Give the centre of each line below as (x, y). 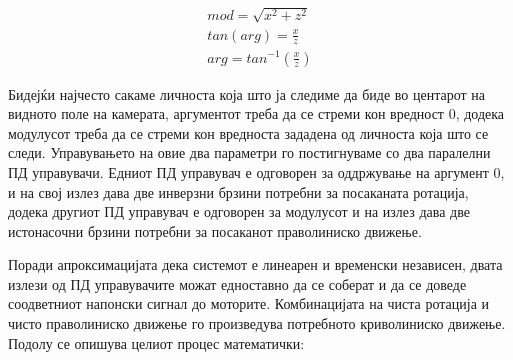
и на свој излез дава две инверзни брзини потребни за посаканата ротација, (238, 191)
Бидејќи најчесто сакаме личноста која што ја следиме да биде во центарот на (246, 93)
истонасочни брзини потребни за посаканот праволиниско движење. (215, 230)
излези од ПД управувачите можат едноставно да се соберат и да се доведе (237, 283)
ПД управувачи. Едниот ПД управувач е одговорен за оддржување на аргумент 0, (256, 171)
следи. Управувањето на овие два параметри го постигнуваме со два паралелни (249, 152)
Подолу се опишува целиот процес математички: (156, 342)
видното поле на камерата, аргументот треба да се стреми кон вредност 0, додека (256, 113)
